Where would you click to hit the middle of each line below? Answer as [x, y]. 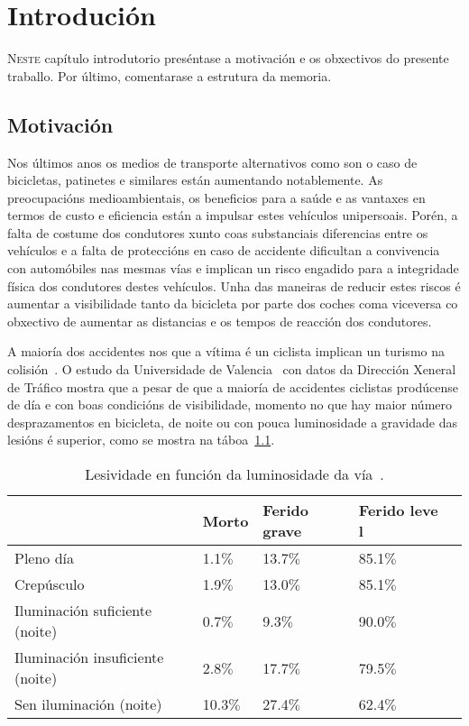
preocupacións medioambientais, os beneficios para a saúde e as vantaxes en [216, 197]
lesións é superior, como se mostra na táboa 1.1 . [141, 440]
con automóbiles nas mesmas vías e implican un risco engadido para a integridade [233, 268]
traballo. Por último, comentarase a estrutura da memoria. [170, 75]
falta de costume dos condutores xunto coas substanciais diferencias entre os [218, 232]
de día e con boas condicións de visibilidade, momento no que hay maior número [230, 404]
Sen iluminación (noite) [88, 704]
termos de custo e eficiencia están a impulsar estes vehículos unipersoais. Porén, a [233, 215]
